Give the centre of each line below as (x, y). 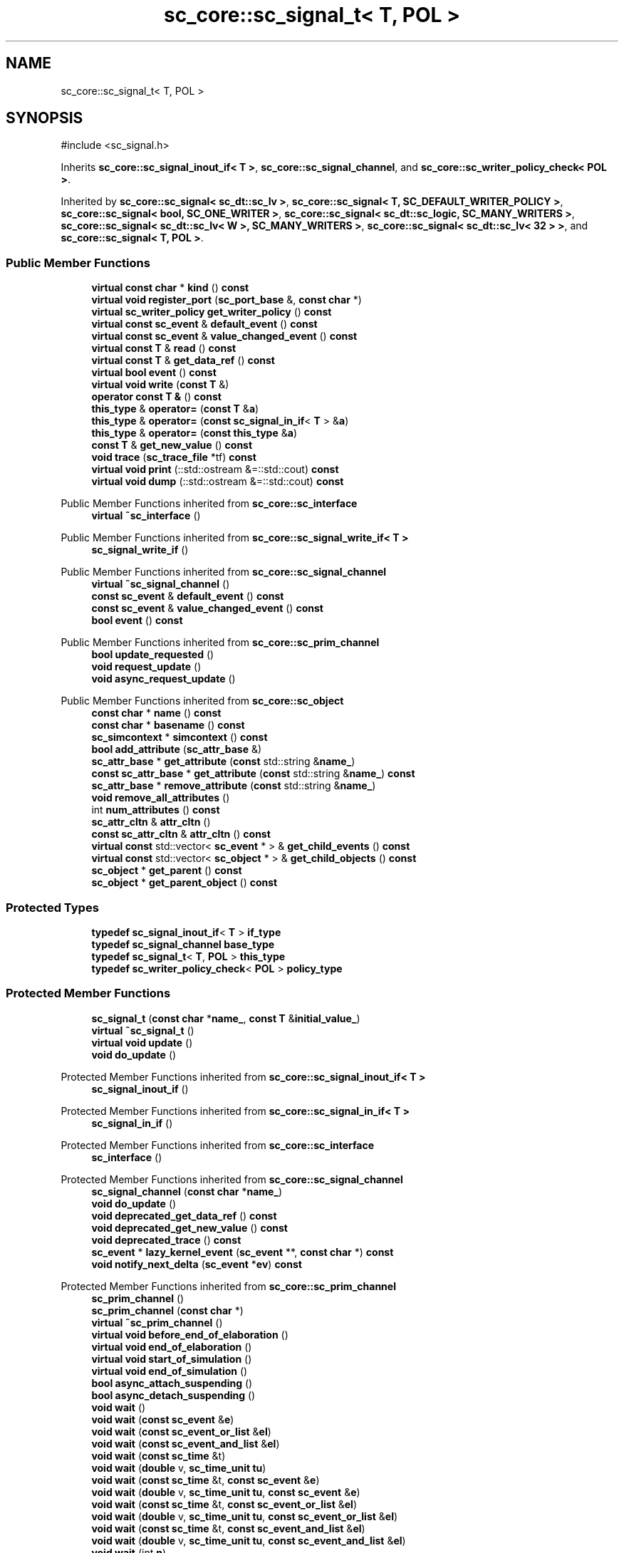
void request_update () (146, 667)
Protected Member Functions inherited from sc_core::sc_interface (218, 1145)
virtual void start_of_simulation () (172, 1359)
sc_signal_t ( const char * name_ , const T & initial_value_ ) (226, 1018)
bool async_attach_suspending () (172, 1383)
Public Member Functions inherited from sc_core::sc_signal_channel (224, 572)
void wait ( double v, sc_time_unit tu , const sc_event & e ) (226, 1492)
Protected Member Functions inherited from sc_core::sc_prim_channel (228, 1286)
